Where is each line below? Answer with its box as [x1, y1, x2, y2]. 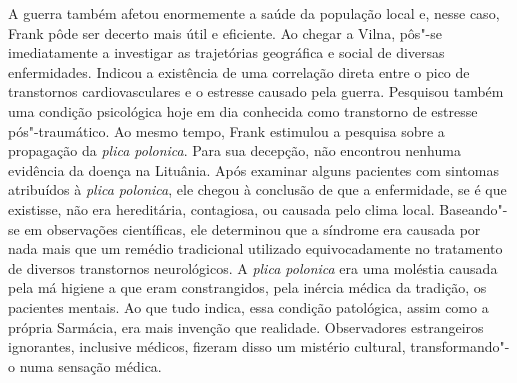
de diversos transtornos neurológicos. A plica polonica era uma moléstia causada [8, 257, 498, 278]
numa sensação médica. [19, 355, 162, 376]
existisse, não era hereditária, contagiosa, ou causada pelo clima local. [8, 198, 435, 219]
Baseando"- [439, 198, 508, 219]
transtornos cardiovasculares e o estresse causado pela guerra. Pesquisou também [8, 81, 504, 102]
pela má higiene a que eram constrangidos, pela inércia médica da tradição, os [8, 277, 487, 298]
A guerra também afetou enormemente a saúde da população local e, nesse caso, [8, 3, 500, 23]
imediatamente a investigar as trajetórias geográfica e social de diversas [8, 42, 445, 63]
